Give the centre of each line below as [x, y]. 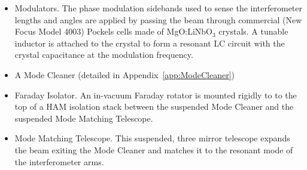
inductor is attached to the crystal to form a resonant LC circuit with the [150, 43]
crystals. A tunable [253, 31]
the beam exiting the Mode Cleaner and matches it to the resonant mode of [154, 149]
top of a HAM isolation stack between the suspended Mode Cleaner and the [154, 106]
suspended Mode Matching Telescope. [84, 118]
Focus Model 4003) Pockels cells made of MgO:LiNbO [113, 31]
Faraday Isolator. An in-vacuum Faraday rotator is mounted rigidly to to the [156, 95]
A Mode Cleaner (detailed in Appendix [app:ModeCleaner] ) [125, 74]
